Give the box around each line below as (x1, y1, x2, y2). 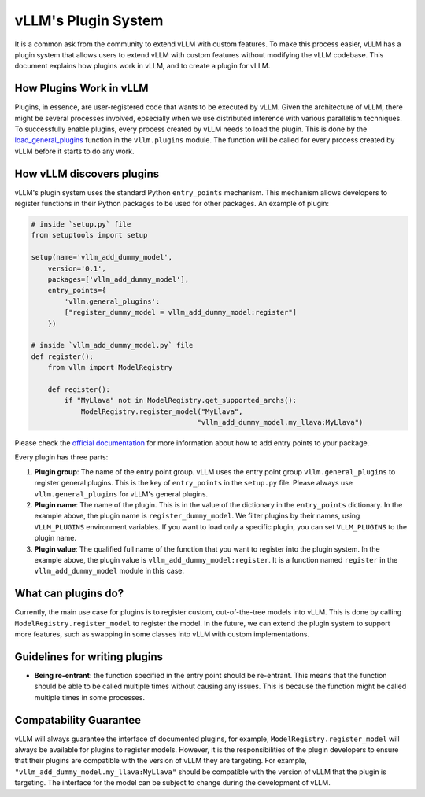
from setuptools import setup (31, 231, 148, 240)
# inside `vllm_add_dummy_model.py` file (31, 341, 194, 350)
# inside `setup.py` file (31, 220, 131, 229)
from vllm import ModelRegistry (47, 363, 173, 372)
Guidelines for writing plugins (14, 650, 163, 663)
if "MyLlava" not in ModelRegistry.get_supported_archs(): (64, 396, 297, 405)
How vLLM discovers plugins (14, 167, 160, 180)
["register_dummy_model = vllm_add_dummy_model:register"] (64, 308, 297, 317)
